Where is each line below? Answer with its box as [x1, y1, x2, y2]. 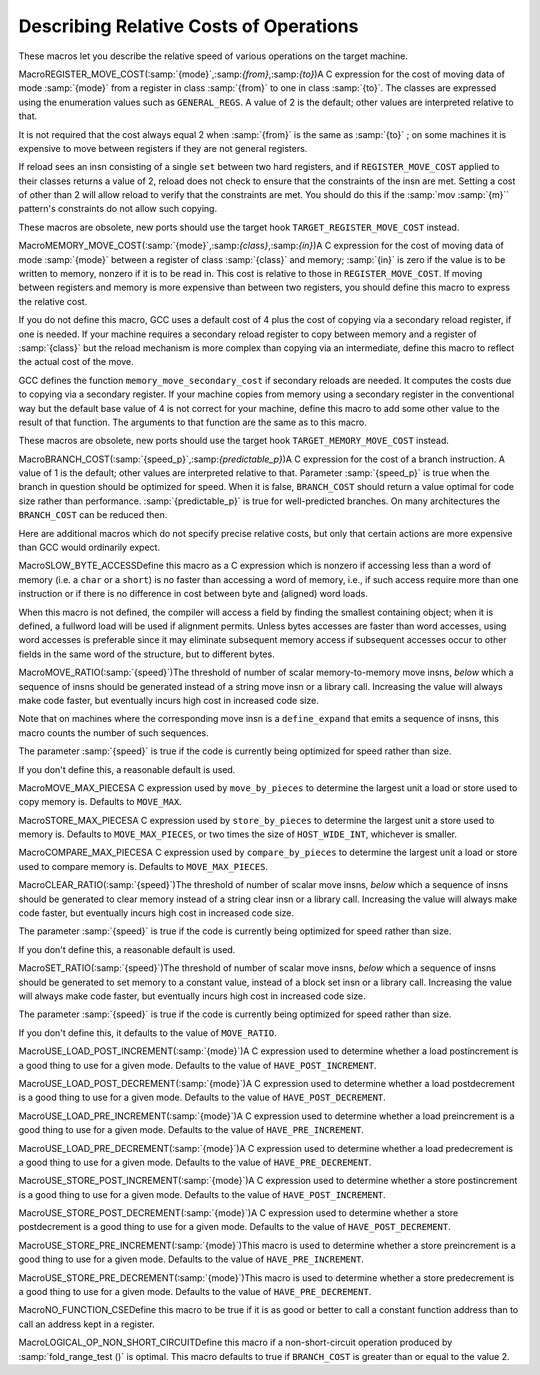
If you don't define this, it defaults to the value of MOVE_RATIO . [18, 1026, 277, 1039]
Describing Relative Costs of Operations [18, 15, 359, 37]
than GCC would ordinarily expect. [18, 541, 160, 554]
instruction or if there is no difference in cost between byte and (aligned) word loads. [18, 588, 369, 600]
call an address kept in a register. [18, 1318, 155, 1330]
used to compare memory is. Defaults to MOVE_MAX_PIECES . [18, 860, 269, 872]
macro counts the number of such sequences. [18, 726, 209, 739]
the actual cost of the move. [18, 356, 134, 368]
